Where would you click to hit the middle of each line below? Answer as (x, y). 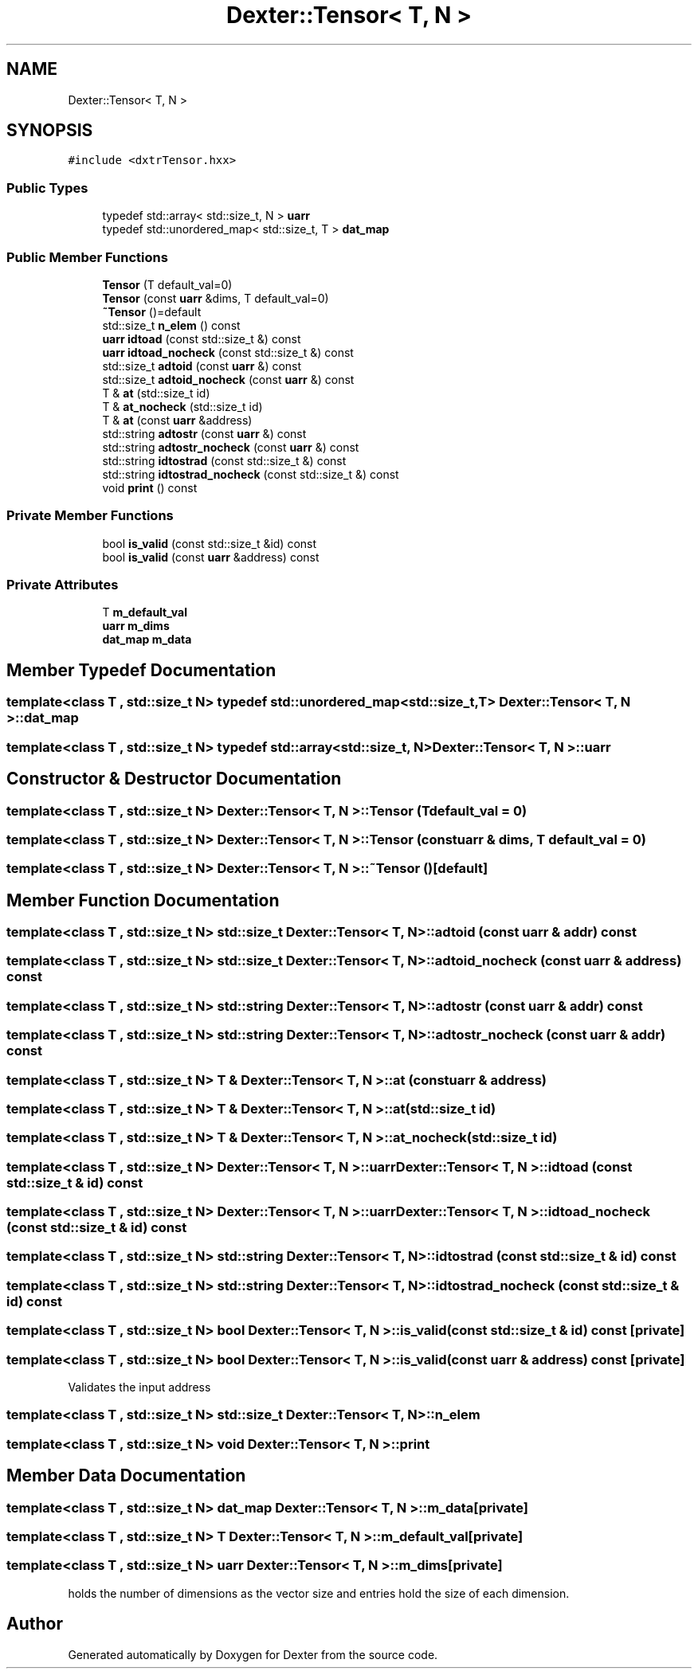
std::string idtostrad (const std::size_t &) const (224, 460)
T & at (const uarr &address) (177, 420)
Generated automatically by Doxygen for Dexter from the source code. (253, 1654)
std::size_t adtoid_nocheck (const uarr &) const (228, 379)
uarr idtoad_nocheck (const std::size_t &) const (228, 352)
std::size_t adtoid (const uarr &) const (202, 366)
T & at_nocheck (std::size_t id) (182, 406)
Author (35, 1624)
